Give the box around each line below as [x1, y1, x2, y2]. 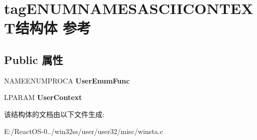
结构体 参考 [15, 17, 91, 38]
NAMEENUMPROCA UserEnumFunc [4, 75, 130, 85]
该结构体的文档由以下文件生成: [4, 108, 104, 119]
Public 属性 [4, 51, 63, 67]
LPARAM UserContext [4, 92, 82, 102]
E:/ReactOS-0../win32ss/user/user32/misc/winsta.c [4, 125, 163, 136]
